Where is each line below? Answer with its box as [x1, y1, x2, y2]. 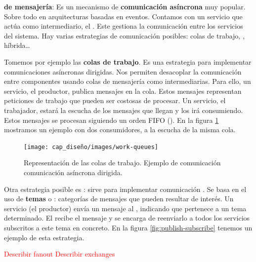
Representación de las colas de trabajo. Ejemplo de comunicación [24, 157, 221, 168]
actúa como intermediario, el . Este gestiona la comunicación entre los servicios [4, 21, 243, 31]
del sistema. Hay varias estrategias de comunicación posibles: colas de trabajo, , [4, 30, 245, 40]
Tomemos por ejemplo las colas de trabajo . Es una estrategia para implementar [4, 56, 252, 67]
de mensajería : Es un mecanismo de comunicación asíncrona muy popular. [4, 1, 246, 11]
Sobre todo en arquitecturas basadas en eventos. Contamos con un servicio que [4, 11, 243, 21]
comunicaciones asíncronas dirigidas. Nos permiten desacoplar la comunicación [4, 66, 242, 76]
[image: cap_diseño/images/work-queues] [24, 143, 159, 150]
